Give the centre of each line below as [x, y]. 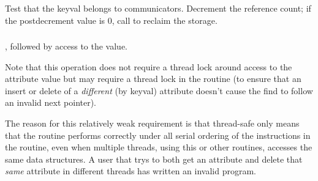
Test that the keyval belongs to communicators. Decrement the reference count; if [158, 8]
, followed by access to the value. [66, 46]
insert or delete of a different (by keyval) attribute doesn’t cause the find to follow [159, 90]
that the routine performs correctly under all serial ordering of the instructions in [158, 135]
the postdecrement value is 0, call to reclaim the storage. [111, 20]
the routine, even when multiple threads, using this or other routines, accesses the [159, 147]
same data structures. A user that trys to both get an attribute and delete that [154, 159]
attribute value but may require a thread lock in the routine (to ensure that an [153, 79]
